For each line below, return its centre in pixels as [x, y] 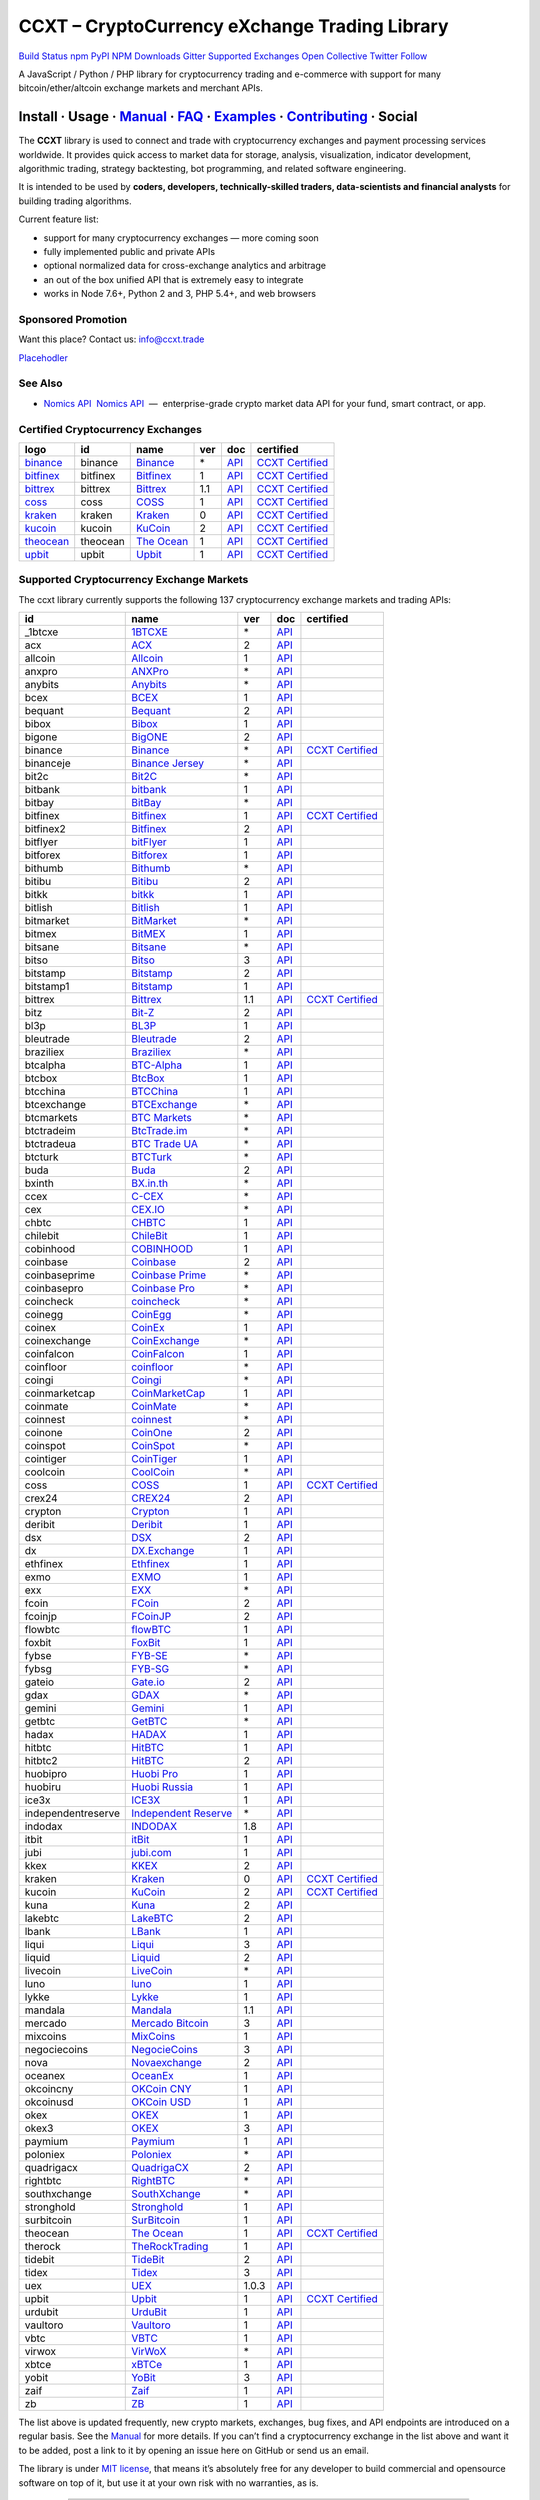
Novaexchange [166, 2063]
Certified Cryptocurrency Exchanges [110, 429]
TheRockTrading [170, 2247]
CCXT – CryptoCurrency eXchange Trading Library [233, 26]
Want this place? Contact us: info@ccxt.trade [111, 339]
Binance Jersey [168, 763]
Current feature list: [58, 219]
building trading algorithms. [75, 201]
